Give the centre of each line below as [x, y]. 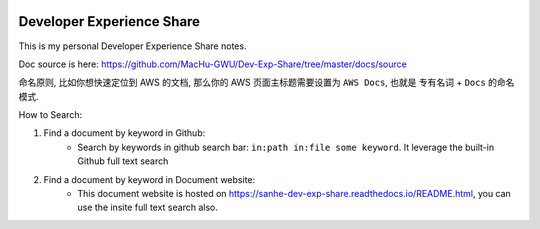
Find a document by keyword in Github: [124, 133]
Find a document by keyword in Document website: [149, 179]
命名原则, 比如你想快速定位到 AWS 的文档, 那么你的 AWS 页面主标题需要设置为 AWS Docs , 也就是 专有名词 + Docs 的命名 [266, 82]
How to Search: [50, 115]
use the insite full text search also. [148, 207]
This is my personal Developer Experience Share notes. [132, 46]
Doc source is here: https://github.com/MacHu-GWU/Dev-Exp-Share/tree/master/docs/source [212, 64]
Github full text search [123, 161]
